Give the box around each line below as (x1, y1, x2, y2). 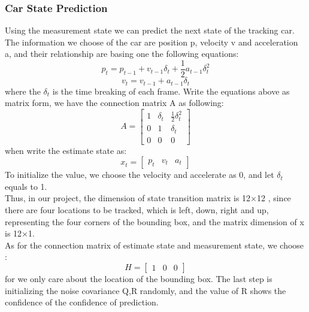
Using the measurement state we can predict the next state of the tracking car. (5, 24, 295, 37)
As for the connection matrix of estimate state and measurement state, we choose (5, 238, 304, 251)
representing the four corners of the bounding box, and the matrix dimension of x (5, 215, 304, 228)
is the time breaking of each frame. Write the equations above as (52, 84, 290, 97)
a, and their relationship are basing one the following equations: (5, 47, 239, 60)
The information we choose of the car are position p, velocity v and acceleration (5, 35, 298, 48)
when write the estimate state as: (5, 144, 127, 156)
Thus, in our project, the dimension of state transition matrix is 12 (5, 192, 251, 204)
